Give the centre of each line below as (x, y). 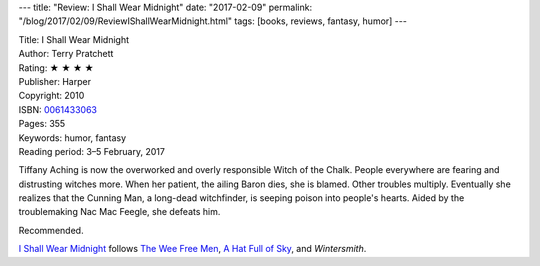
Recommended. (51, 230)
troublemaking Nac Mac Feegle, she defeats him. (119, 212)
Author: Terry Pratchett (66, 54)
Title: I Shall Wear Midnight (74, 39)
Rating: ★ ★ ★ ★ (56, 67)
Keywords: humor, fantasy (72, 137)
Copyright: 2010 (51, 96)
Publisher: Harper (55, 81)
